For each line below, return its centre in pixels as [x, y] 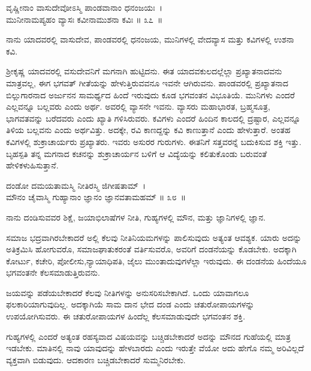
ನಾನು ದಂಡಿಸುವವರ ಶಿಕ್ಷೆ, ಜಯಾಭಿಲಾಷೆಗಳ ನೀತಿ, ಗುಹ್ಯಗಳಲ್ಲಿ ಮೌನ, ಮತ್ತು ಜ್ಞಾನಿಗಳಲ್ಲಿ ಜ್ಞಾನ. [136, 217]
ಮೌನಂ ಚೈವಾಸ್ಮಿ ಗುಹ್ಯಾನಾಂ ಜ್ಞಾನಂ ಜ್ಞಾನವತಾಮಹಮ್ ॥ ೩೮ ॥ [96, 197]
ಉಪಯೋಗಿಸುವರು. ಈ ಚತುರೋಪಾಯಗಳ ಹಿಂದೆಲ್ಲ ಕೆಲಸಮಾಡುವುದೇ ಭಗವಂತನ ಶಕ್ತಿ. [126, 316]
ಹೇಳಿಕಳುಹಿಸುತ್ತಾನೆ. [32, 165]
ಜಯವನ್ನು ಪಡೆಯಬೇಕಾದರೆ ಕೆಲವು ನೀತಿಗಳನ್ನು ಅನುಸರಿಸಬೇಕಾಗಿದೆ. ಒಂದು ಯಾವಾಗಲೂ [128, 292]
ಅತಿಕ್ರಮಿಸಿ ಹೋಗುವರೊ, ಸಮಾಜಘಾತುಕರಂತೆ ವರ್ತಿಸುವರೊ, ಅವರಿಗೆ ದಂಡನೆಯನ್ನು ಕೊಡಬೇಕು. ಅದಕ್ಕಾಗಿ [151, 249]
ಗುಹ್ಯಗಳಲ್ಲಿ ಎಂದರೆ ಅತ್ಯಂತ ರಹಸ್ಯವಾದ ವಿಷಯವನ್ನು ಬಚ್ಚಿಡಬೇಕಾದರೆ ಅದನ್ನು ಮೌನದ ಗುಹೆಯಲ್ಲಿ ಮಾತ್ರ [148, 336]
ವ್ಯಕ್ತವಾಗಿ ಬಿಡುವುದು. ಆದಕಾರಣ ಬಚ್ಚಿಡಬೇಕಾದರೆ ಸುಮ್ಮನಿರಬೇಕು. [96, 359]
